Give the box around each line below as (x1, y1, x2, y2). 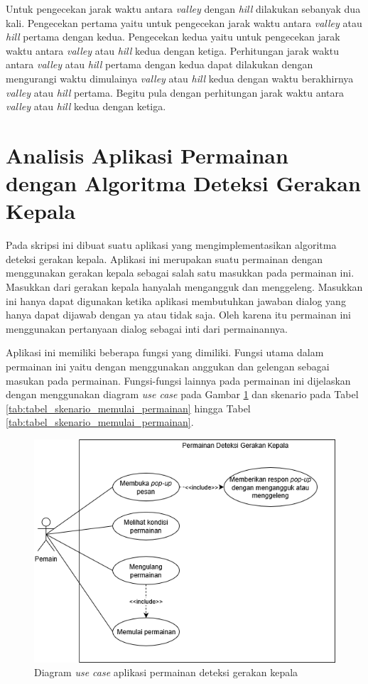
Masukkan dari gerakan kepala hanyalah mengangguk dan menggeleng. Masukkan (6, 279, 363, 294)
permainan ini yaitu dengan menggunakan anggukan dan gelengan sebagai (6, 359, 330, 373)
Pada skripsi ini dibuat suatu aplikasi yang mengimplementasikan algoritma (6, 237, 337, 252)
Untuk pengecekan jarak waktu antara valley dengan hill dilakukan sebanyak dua (6, 1, 361, 16)
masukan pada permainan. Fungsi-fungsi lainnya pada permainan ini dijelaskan (6, 373, 351, 388)
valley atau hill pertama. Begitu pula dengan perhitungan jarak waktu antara (6, 85, 344, 100)
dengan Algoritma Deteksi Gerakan (6, 169, 361, 198)
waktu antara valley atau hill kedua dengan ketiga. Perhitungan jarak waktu (6, 43, 339, 58)
